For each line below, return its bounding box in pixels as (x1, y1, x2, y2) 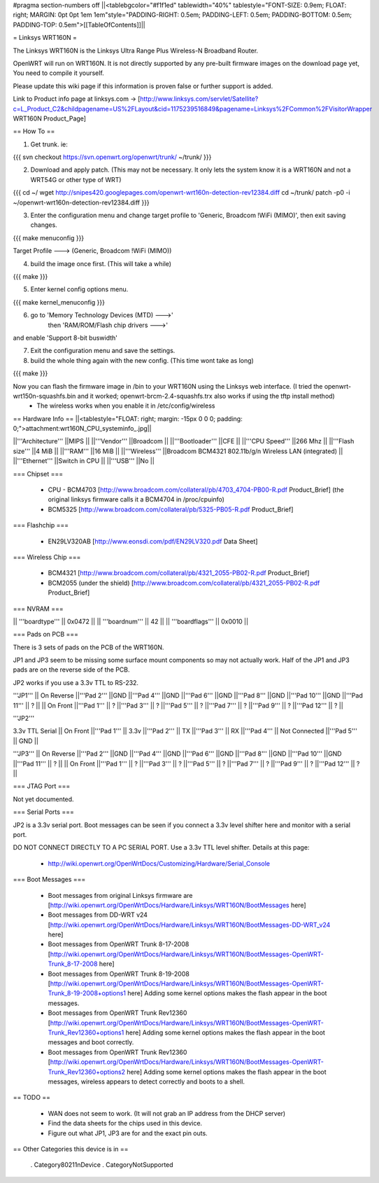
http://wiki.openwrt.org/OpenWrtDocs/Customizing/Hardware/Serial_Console (48, 859, 271, 868)
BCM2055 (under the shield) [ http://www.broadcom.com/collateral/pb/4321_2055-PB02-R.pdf (48, 579, 320, 587)
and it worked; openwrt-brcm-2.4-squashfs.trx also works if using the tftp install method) (77, 392, 335, 400)
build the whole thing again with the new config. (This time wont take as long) (30, 356, 255, 364)
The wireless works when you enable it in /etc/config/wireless (36, 401, 215, 410)
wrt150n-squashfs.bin (13, 392, 76, 400)
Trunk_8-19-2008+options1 (48, 989, 126, 997)
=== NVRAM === (13, 604, 64, 613)
